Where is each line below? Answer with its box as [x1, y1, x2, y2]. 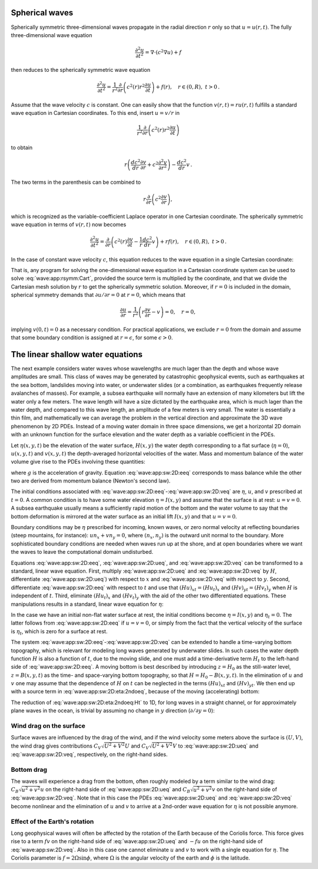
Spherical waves [11, 8, 74, 18]
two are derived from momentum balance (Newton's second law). [11, 477, 171, 484]
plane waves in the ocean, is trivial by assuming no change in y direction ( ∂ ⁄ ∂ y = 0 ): [11, 707, 215, 714]
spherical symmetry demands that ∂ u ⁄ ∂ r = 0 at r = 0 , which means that [11, 292, 185, 299]
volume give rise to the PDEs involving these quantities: [11, 458, 145, 465]
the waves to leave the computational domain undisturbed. [11, 549, 154, 556]
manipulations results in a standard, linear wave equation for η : [11, 600, 164, 607]
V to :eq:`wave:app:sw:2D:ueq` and [173, 742, 259, 749]
